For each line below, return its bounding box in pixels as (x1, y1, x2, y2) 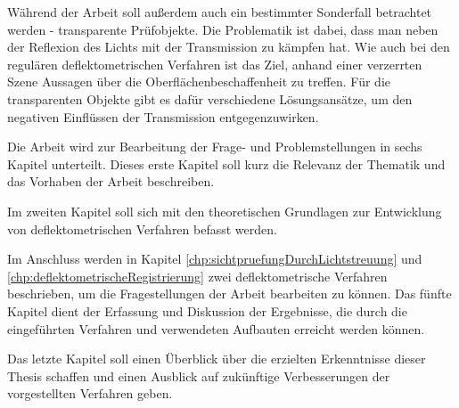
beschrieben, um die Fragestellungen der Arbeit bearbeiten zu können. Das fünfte (7, 284, 452, 303)
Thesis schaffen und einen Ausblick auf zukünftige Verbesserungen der (7, 366, 390, 385)
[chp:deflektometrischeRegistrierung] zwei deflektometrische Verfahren (7, 266, 388, 285)
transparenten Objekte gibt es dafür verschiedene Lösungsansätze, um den (7, 89, 413, 108)
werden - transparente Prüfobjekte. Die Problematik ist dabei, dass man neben (7, 20, 439, 38)
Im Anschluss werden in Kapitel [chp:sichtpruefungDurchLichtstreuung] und (7, 249, 422, 268)
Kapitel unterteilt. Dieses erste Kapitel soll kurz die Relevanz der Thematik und (7, 154, 446, 173)
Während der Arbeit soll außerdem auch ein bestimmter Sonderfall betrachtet (7, 3, 432, 20)
